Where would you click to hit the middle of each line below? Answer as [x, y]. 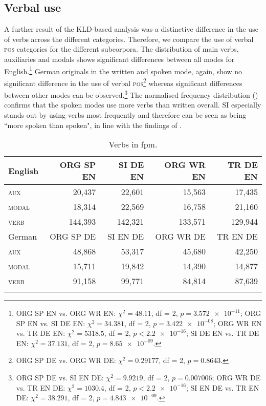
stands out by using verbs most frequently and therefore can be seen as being [125, 114]
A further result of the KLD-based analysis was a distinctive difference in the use [131, 29]
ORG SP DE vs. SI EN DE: [60, 378]
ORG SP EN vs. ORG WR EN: [66, 313]
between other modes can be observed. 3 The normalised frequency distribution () [131, 94]
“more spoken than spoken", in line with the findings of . [93, 125]
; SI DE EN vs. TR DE [223, 333]
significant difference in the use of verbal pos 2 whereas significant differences [123, 82]
